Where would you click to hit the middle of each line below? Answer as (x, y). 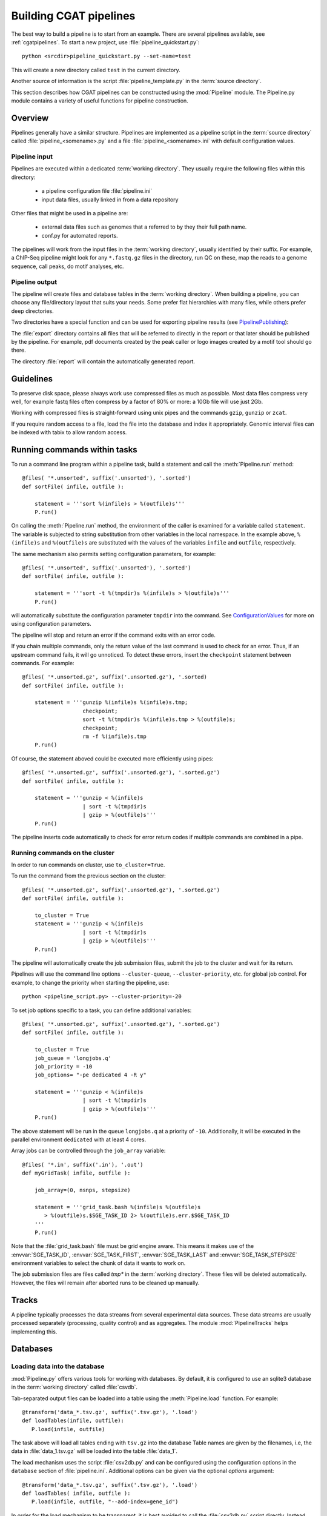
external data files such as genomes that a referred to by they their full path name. (144, 227)
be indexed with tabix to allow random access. (69, 432)
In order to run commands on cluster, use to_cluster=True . (88, 865)
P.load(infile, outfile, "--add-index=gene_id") (105, 1502)
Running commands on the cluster (63, 853)
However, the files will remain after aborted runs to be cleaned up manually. (105, 1283)
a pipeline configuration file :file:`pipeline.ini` (97, 191)
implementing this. (34, 1332)
